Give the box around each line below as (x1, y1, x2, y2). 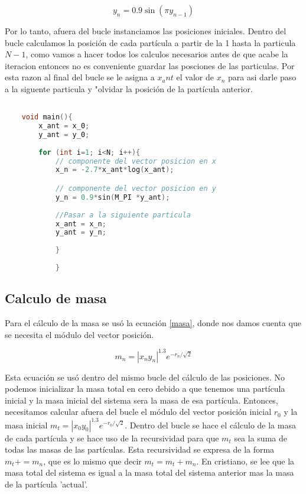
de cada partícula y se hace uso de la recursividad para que (5, 431, 219, 444)
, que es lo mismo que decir (43, 454, 142, 467)
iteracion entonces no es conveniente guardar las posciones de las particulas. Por (5, 59, 295, 71)
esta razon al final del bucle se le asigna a (5, 71, 155, 83)
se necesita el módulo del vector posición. (5, 328, 154, 340)
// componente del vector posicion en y (55, 184, 216, 193)
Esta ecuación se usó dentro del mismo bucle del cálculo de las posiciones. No (5, 370, 285, 383)
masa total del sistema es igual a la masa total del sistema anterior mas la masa (5, 466, 294, 479)
